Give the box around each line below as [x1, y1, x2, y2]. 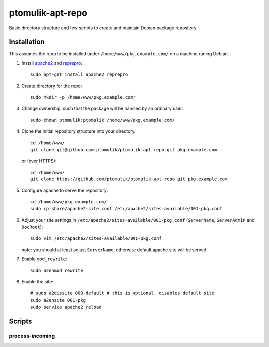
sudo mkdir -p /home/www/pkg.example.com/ [30, 95, 136, 100]
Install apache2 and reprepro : [21, 60, 82, 66]
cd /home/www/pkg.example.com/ [30, 199, 107, 204]
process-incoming [9, 332, 55, 339]
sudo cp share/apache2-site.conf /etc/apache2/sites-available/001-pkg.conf [30, 206, 223, 212]
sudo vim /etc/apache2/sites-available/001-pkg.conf [30, 236, 162, 241]
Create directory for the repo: [21, 83, 82, 89]
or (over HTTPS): [21, 158, 57, 164]
